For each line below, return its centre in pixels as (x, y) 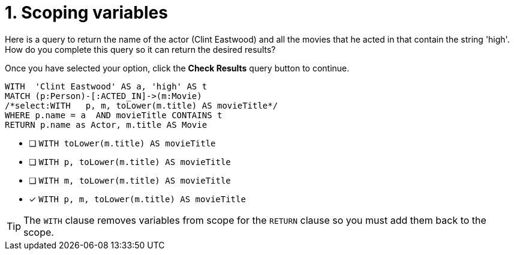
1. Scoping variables (86, 13)
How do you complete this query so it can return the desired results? (140, 49)
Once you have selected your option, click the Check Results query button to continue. (177, 68)
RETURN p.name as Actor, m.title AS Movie (106, 124)
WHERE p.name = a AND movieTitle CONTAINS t (114, 115)
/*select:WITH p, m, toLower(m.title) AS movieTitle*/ (142, 105)
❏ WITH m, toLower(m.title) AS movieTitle (130, 180)
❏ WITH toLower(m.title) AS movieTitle (122, 143)
